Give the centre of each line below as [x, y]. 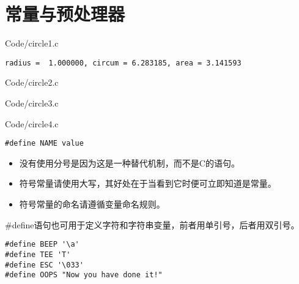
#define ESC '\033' [44, 265]
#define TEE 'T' [38, 254]
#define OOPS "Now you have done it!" [84, 275]
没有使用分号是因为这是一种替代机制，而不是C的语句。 [129, 163]
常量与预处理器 [65, 14]
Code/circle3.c [32, 103]
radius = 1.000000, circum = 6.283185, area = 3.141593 [123, 63]
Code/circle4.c [32, 123]
